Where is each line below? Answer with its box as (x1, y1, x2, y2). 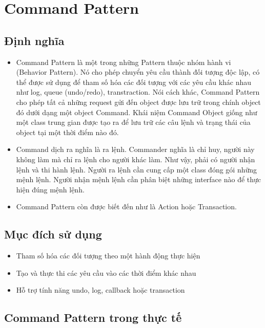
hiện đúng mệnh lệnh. (16, 184, 85, 194)
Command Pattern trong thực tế (4, 310, 182, 325)
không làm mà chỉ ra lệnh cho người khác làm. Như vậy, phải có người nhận (16, 154, 255, 164)
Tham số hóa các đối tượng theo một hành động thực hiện (16, 250, 200, 261)
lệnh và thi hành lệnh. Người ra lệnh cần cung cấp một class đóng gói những (16, 164, 257, 174)
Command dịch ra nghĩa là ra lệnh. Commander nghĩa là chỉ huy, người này (16, 144, 255, 155)
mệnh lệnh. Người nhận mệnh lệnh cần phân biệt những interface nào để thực (16, 174, 261, 185)
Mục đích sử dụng (4, 226, 102, 242)
